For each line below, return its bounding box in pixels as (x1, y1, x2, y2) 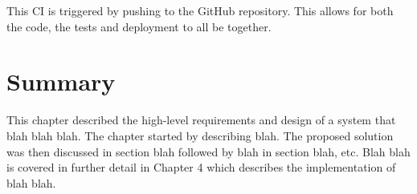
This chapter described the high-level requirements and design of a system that (6, 111, 396, 128)
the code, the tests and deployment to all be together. (6, 18, 272, 34)
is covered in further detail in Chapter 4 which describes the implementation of (6, 159, 396, 176)
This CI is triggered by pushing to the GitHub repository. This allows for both (6, 2, 394, 18)
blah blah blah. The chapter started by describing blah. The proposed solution (6, 127, 394, 143)
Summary (6, 65, 116, 98)
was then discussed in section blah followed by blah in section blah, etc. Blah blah (6, 143, 411, 160)
